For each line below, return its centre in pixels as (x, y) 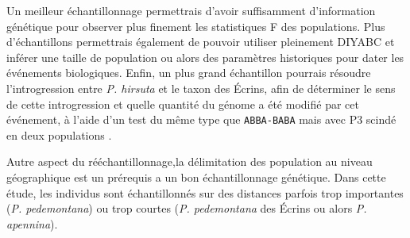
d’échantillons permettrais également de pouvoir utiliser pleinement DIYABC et (201, 42)
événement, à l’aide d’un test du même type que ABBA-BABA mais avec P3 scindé (201, 119)
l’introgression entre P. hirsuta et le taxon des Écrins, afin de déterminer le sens (201, 88)
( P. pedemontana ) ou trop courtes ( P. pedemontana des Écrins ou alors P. (187, 208)
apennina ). (32, 223)
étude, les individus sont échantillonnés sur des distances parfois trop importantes (205, 192)
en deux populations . (59, 134)
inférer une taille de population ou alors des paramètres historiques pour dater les (205, 57)
